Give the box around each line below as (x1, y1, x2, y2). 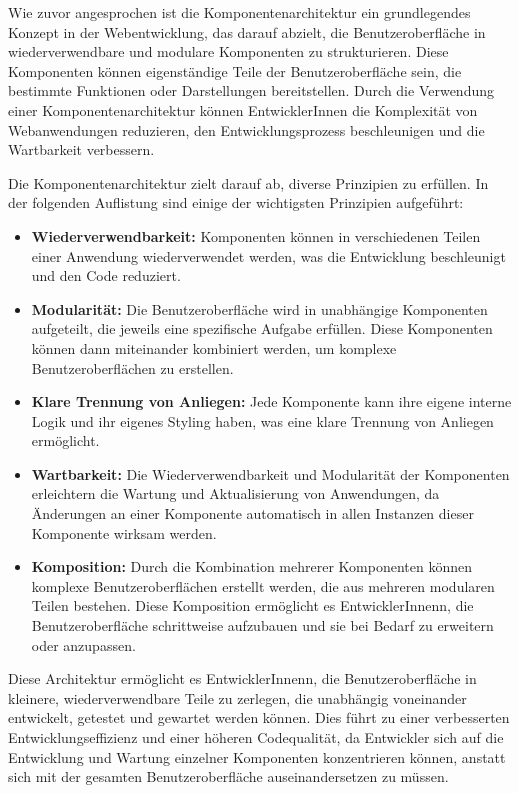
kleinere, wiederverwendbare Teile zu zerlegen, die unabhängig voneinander (8, 687, 467, 708)
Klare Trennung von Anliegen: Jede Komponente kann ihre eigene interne (31, 391, 512, 412)
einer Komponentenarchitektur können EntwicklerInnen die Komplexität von (8, 99, 478, 120)
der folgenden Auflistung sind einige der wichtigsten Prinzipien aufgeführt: (8, 192, 464, 213)
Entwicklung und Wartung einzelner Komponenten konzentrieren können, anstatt (8, 746, 506, 767)
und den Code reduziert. (31, 265, 181, 286)
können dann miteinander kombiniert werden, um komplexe (31, 337, 397, 358)
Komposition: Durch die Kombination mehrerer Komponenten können (31, 556, 472, 577)
